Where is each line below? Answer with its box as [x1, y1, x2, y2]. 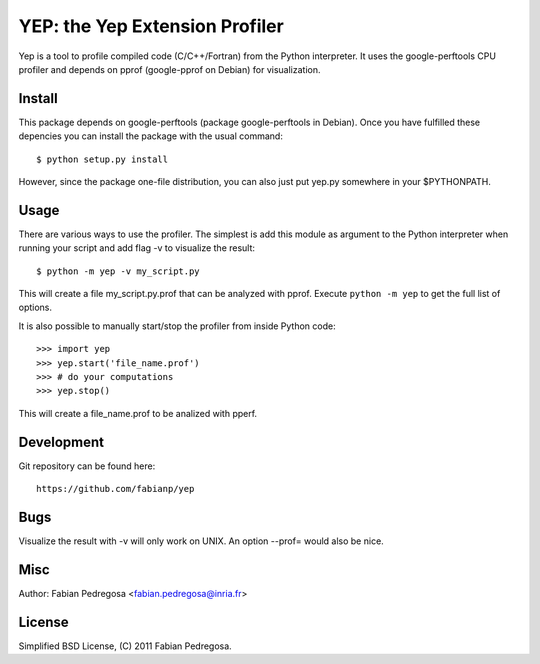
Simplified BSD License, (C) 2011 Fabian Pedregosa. [18, 640, 232, 652]
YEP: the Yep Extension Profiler [18, 15, 284, 37]
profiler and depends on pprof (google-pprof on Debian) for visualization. [18, 63, 321, 75]
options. [18, 301, 53, 314]
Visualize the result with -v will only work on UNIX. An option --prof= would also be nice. [18, 535, 384, 547]
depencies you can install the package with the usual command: [18, 130, 284, 142]
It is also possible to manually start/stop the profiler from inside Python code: [18, 320, 336, 332]
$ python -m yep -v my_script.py [36, 265, 200, 277]
